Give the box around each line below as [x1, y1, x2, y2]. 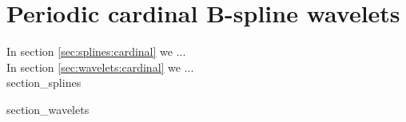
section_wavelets [6, 100, 90, 117]
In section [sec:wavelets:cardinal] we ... [6, 58, 194, 75]
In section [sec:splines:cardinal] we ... [6, 43, 186, 60]
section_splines [6, 74, 82, 91]
